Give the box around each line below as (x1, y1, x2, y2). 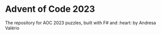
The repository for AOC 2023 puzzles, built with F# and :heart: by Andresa (5, 20, 156, 26)
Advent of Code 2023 (5, 3, 95, 15)
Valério (5, 25, 20, 31)
